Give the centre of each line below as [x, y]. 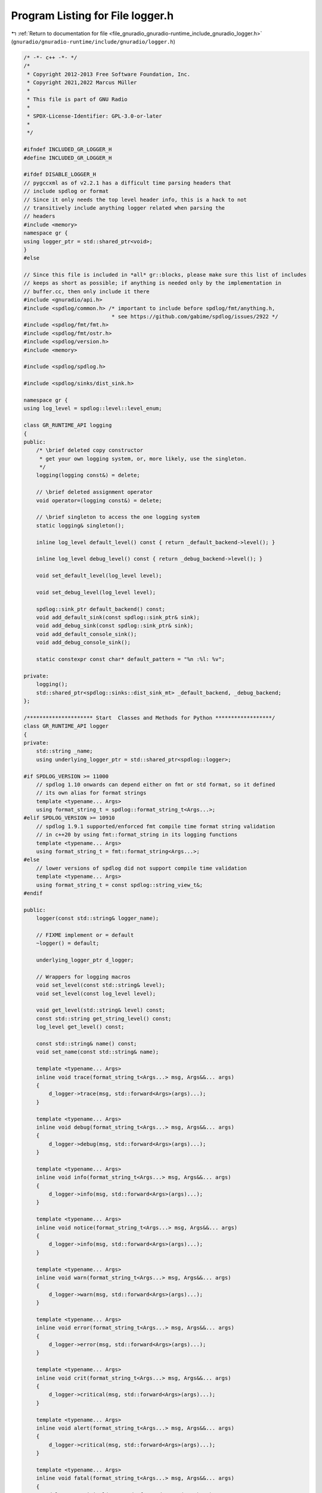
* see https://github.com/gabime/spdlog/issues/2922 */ [195, 317]
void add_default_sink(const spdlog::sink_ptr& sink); [118, 618]
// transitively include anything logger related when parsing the [124, 208]
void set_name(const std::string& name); [97, 1052]
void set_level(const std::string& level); [100, 985]
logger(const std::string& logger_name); [97, 918]
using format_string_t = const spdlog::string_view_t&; [120, 885]
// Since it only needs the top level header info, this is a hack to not [135, 199]
